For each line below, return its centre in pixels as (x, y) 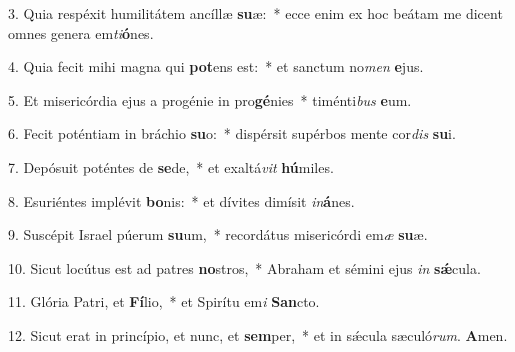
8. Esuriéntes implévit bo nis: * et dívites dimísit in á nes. (181, 200)
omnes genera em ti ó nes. (81, 32)
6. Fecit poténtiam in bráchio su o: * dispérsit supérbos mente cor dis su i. (232, 133)
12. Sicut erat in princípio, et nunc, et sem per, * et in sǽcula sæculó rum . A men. (258, 334)
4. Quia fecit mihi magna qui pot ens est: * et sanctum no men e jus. (216, 66)
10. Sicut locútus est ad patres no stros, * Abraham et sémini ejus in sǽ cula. (244, 267)
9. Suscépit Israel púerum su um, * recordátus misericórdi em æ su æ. (218, 234)
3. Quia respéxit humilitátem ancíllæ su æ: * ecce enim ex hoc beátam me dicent (255, 13)
